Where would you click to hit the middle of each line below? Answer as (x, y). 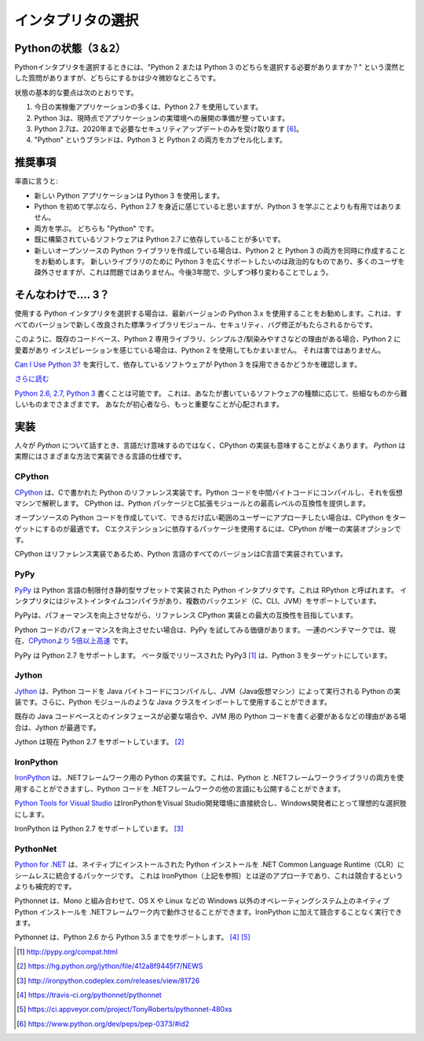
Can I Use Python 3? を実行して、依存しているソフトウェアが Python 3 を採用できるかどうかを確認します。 (188, 364)
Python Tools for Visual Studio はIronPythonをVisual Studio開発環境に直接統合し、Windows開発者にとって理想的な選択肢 (211, 803)
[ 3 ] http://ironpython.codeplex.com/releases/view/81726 (108, 981)
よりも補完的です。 (45, 886)
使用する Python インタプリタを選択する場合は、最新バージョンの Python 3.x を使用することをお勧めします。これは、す (208, 313)
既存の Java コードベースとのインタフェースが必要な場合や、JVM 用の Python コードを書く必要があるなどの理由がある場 (210, 716)
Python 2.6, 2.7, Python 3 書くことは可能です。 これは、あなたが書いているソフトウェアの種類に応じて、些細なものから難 (211, 393)
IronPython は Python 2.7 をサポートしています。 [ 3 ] (99, 828)
